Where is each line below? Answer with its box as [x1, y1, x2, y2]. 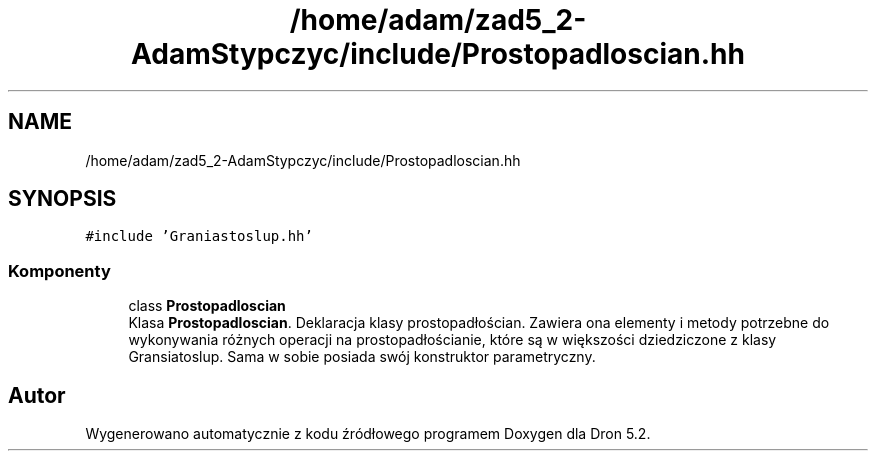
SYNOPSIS [8, 186, 117, 212]
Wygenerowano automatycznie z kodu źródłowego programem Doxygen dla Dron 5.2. [85, 425, 651, 443]
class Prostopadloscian [128, 297, 286, 315]
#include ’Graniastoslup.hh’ [85, 228, 313, 245]
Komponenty [8, 260, 111, 281]
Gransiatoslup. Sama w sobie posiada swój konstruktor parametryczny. [128, 348, 596, 366]
